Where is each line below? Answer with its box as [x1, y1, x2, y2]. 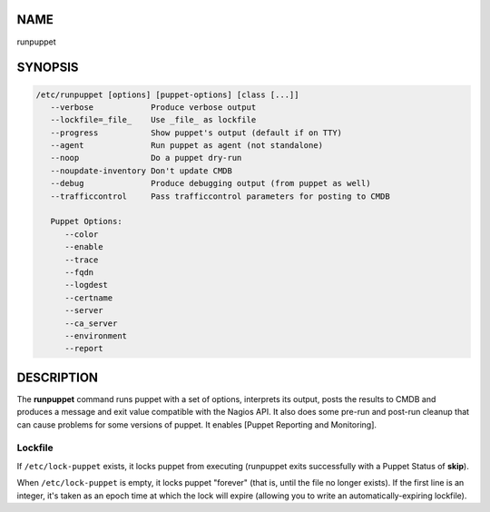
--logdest [64, 280, 109, 290]
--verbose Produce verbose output [50, 102, 257, 113]
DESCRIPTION [16, 369, 99, 385]
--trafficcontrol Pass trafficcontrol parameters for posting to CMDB [50, 191, 390, 202]
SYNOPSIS [16, 60, 79, 75]
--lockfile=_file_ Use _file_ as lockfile [50, 114, 257, 125]
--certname [64, 292, 113, 303]
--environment [64, 330, 127, 340]
